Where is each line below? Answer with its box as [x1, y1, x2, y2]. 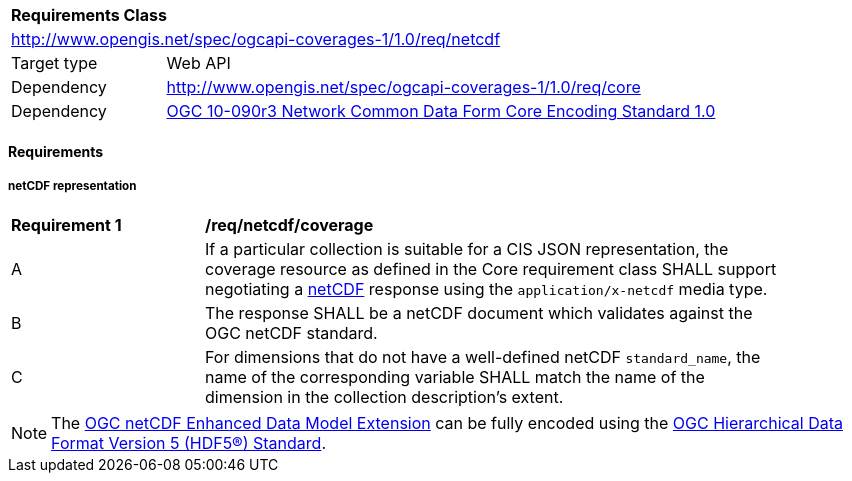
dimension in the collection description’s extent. [205, 387, 564, 408]
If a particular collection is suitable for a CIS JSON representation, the [205, 239, 729, 260]
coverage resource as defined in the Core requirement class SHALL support [205, 259, 777, 280]
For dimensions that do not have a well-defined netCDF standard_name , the [205, 347, 761, 368]
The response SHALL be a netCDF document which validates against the [205, 303, 753, 324]
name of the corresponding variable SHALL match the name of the [205, 367, 705, 388]
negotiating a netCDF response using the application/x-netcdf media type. [205, 279, 768, 300]
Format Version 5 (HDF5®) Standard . [51, 433, 326, 454]
